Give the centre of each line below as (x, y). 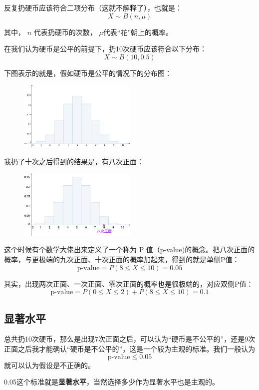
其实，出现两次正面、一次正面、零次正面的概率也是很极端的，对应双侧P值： (129, 283)
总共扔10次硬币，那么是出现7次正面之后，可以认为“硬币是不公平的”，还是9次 (130, 339)
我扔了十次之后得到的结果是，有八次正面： (74, 161)
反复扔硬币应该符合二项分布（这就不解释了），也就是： (93, 7)
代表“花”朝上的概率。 (138, 32)
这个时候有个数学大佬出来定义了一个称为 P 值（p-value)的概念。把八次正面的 (129, 249)
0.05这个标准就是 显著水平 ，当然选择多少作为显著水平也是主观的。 (112, 382)
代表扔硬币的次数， (65, 32)
